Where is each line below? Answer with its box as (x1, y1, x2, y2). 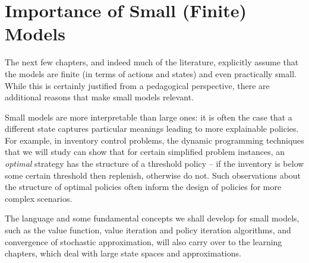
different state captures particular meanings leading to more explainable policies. (5, 122, 299, 135)
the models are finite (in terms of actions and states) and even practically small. (5, 67, 297, 80)
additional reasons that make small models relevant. (5, 91, 194, 103)
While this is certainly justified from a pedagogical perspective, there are (5, 79, 270, 91)
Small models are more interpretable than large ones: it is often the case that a (5, 110, 292, 123)
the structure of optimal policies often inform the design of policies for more (5, 180, 282, 193)
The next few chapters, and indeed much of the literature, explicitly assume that (5, 56, 299, 68)
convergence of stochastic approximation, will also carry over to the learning (5, 235, 282, 248)
